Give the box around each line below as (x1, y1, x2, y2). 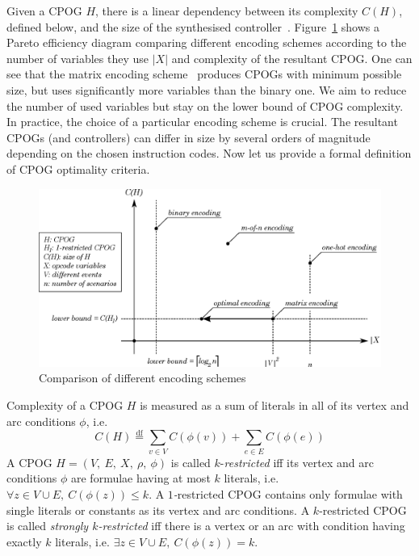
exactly (6, 533, 42, 550)
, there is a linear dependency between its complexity (95, 2, 358, 19)
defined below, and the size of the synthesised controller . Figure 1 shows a (6, 18, 379, 35)
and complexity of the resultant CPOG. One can (171, 49, 413, 66)
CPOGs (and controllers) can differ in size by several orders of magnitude (6, 128, 371, 145)
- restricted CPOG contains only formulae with (173, 485, 403, 502)
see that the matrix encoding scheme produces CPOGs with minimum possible (6, 65, 402, 82)
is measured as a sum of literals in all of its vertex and (140, 397, 409, 413)
